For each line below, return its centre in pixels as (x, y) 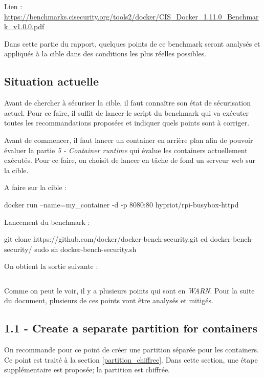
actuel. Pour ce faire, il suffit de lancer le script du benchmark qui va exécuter (127, 112)
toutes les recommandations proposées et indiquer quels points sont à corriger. (127, 123)
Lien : (13, 6)
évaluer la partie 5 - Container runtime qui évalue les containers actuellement (126, 150)
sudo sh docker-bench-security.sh (85, 249)
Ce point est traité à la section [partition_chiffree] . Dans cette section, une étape (131, 359)
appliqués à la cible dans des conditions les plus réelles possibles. (105, 54)
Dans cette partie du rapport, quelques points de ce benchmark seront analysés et (132, 43)
